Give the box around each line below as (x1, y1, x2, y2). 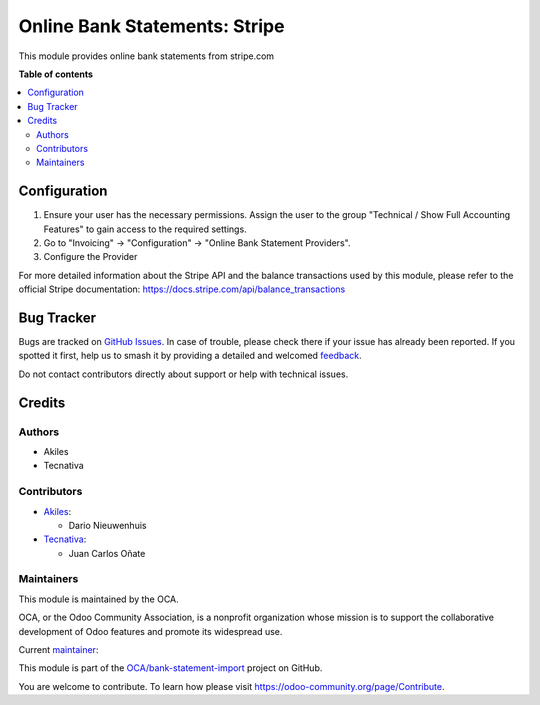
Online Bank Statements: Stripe (18, 15, 285, 37)
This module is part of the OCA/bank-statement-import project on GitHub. (18, 662, 323, 674)
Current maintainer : (18, 644, 99, 655)
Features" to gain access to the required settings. (43, 223, 247, 235)
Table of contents (18, 68, 94, 80)
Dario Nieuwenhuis (68, 519, 147, 531)
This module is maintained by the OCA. (18, 593, 179, 605)
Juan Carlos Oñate (68, 547, 146, 559)
